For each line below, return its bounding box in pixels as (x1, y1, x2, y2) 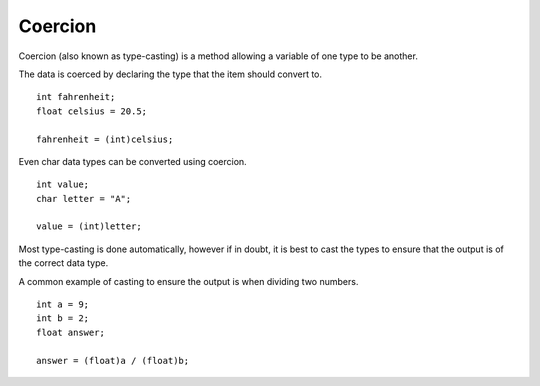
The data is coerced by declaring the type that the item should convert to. (18, 68, 323, 80)
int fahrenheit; (36, 91, 116, 103)
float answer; (36, 326, 105, 338)
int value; (36, 179, 90, 190)
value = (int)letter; (36, 221, 142, 232)
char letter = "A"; (36, 193, 132, 204)
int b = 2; (36, 313, 90, 324)
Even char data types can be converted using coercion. (18, 155, 247, 167)
